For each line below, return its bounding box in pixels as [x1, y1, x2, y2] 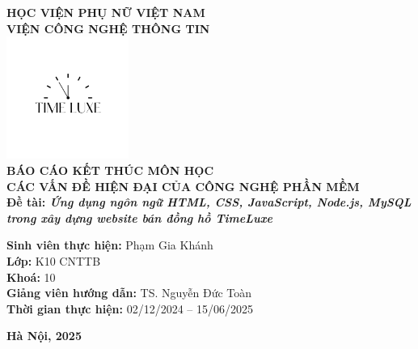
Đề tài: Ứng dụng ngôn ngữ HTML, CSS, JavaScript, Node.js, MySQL [6, 194, 412, 211]
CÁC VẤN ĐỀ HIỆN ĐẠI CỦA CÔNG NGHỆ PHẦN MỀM [6, 177, 360, 194]
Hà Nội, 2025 [6, 327, 82, 344]
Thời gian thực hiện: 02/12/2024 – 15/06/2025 [6, 300, 253, 317]
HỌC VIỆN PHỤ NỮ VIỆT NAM [6, 4, 205, 20]
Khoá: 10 [6, 268, 56, 285]
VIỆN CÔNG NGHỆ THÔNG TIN [6, 19, 210, 36]
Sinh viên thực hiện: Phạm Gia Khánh [6, 236, 213, 253]
